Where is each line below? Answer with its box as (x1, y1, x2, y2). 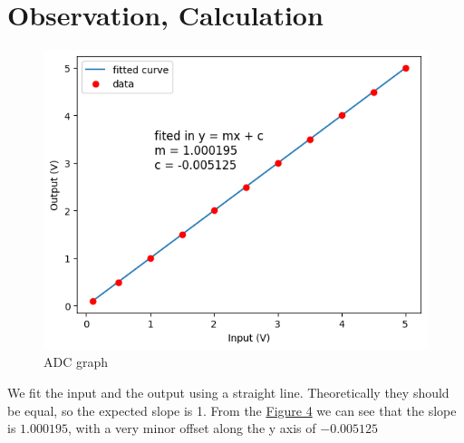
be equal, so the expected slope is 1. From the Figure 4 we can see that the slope (7, 400, 457, 419)
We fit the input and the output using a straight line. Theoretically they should (7, 382, 449, 401)
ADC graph (43, 352, 109, 371)
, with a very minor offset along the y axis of (67, 419, 316, 438)
